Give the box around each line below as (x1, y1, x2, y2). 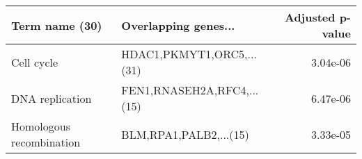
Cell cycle (11, 53, 58, 70)
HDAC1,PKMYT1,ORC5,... (121, 46, 257, 62)
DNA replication (11, 90, 92, 106)
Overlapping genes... (121, 17, 235, 33)
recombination (11, 134, 81, 150)
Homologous (11, 118, 70, 134)
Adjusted (284, 9, 336, 25)
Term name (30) (11, 17, 102, 33)
